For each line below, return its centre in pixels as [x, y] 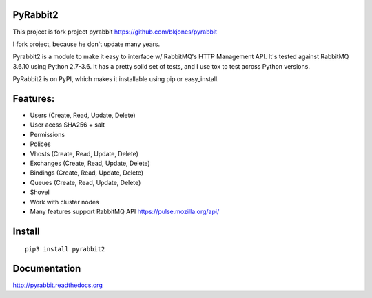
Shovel [40, 192]
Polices [40, 144]
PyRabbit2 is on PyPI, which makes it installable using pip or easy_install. [116, 79]
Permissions [48, 134]
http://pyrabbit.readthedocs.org [58, 285]
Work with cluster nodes [64, 202]
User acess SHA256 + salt [68, 125]
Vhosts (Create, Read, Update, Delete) [84, 153]
